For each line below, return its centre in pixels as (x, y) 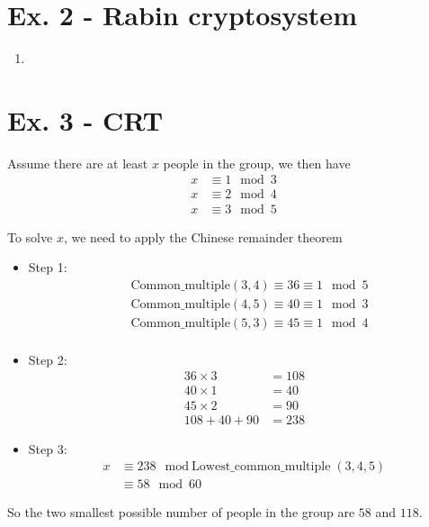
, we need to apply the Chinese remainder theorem (203, 236)
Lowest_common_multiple (261, 467)
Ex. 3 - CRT (85, 119)
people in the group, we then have (257, 163)
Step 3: (48, 448)
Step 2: (48, 359)
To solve (30, 236)
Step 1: (48, 267)
